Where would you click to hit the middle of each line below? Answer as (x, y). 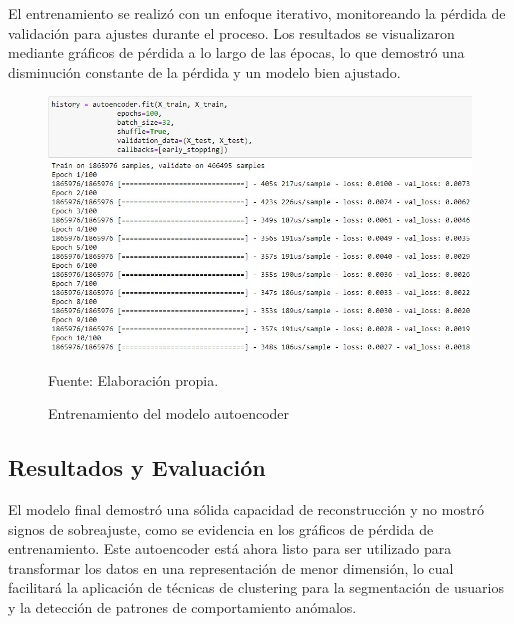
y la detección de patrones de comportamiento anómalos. (182, 607)
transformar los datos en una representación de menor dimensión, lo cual (231, 567)
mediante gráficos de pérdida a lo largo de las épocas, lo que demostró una (236, 52)
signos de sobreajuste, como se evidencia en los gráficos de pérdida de (221, 528)
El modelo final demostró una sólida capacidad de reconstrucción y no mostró (246, 509)
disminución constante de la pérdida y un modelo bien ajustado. (204, 71)
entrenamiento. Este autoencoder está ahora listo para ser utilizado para (230, 548)
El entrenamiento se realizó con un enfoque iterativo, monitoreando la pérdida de (257, 13)
